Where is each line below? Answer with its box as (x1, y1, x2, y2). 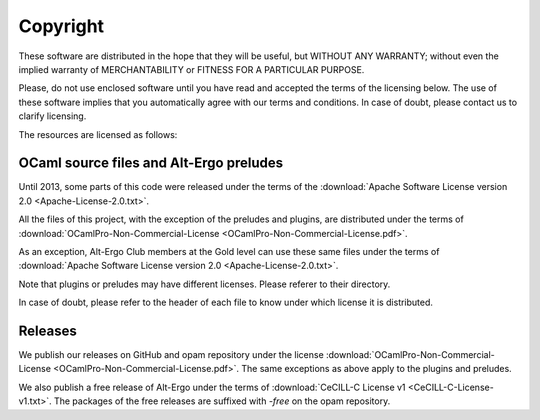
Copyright (18, 15, 105, 37)
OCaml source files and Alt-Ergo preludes (18, 155, 284, 172)
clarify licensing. (18, 110, 87, 122)
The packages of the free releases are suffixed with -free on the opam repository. (53, 395, 391, 407)
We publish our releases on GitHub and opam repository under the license (18, 349, 324, 361)
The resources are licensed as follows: (18, 128, 178, 140)
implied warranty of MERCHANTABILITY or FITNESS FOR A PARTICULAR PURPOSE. (18, 63, 365, 75)
